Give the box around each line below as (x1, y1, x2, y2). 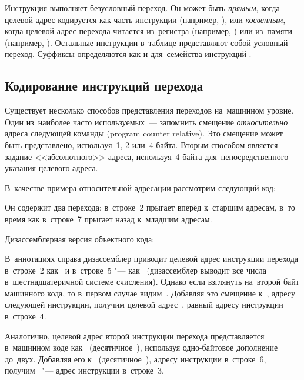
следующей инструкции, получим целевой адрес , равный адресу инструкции (5, 298, 283, 311)
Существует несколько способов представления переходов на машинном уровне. (5, 104, 294, 116)
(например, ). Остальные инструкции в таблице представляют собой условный (5, 36, 288, 48)
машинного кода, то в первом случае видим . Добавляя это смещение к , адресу (5, 286, 295, 299)
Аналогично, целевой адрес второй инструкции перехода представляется (5, 329, 265, 342)
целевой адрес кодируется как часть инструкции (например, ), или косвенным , (5, 13, 286, 25)
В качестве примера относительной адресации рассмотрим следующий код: (5, 181, 276, 194)
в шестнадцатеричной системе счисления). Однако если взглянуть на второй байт (5, 275, 299, 288)
